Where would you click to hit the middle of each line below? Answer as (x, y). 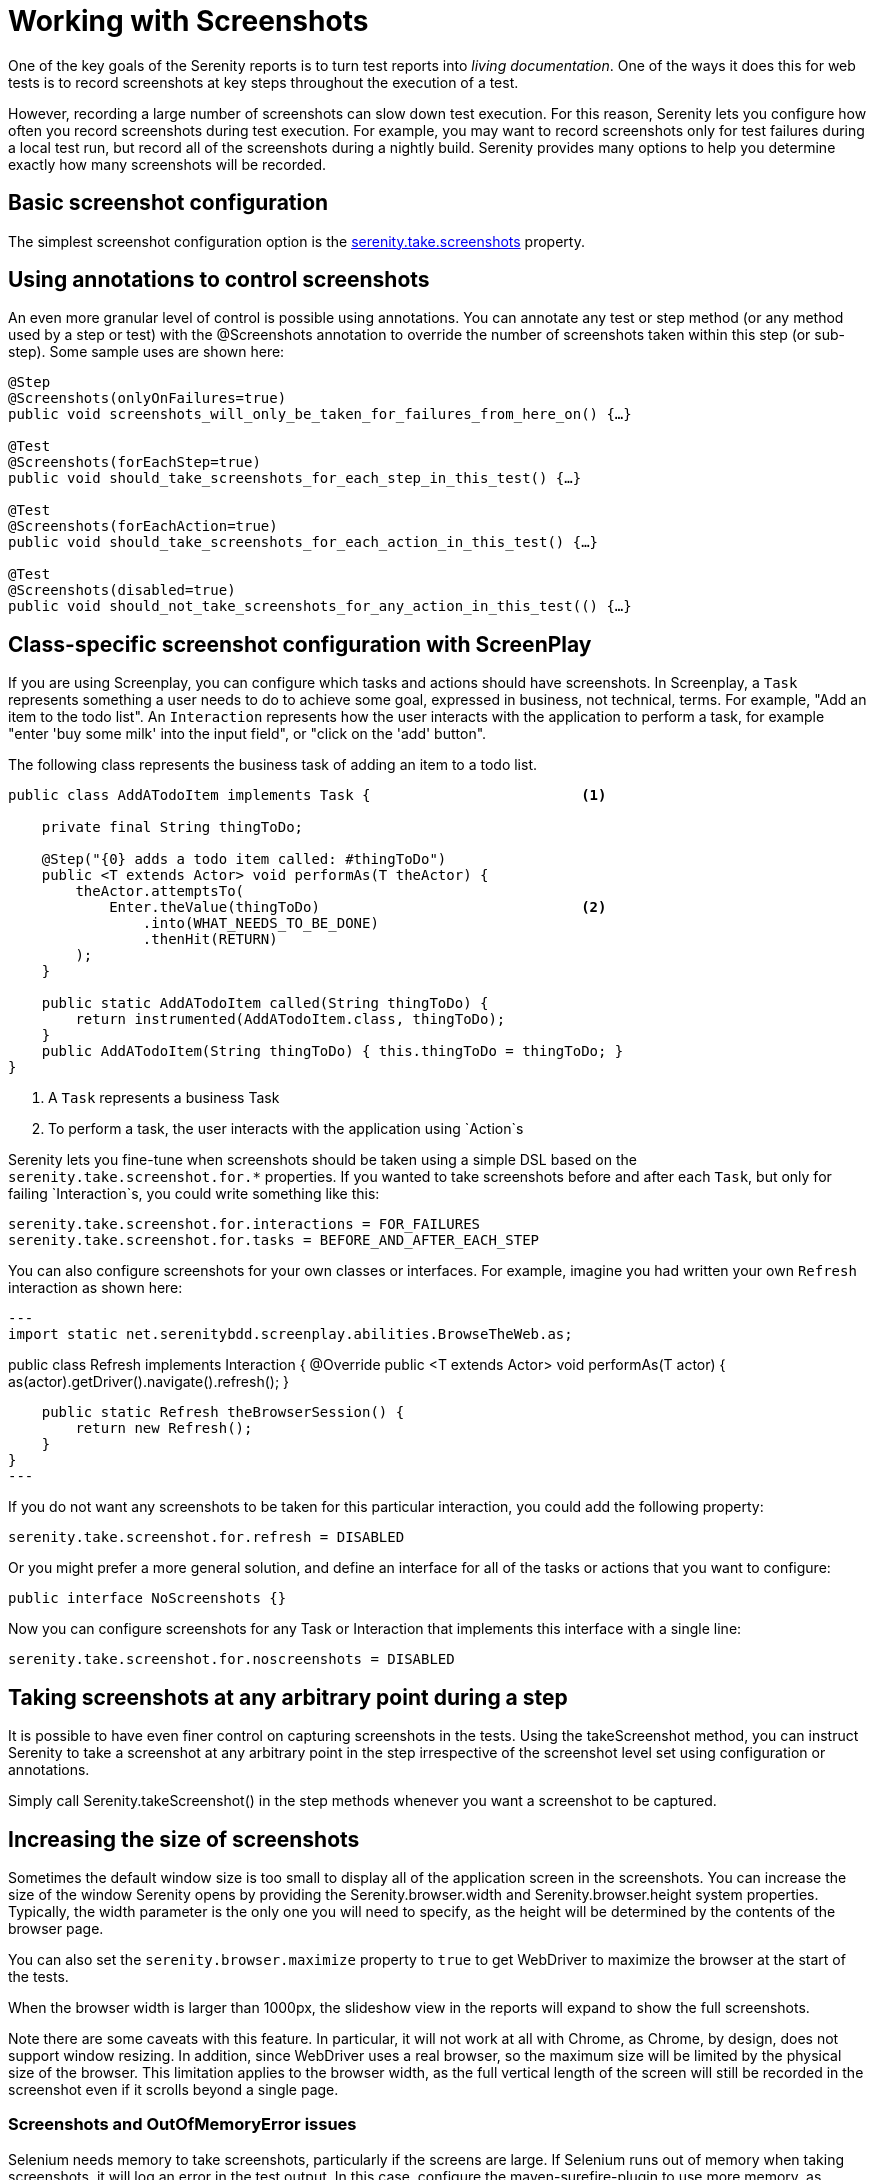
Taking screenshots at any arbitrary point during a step (288, 1697)
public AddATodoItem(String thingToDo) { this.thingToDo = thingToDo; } (332, 1051)
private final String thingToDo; (172, 827)
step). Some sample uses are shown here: (146, 352)
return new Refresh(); (164, 1428)
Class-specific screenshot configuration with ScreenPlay (300, 644)
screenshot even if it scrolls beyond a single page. (173, 2089)
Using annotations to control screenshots (219, 280)
